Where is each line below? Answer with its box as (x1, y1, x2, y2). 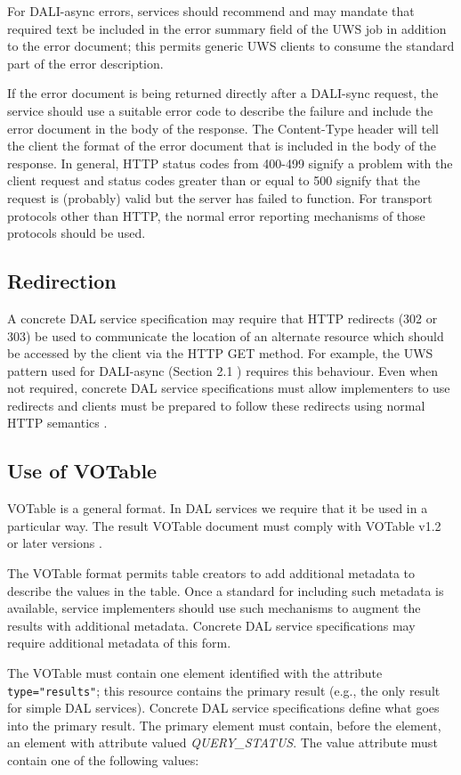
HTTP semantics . (7, 413, 108, 432)
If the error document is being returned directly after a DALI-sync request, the (7, 84, 439, 102)
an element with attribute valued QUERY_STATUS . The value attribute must (7, 733, 438, 752)
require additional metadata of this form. (7, 633, 231, 652)
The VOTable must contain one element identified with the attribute (7, 664, 383, 682)
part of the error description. (7, 53, 164, 72)
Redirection (7, 267, 117, 295)
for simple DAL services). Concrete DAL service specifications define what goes (7, 698, 440, 717)
